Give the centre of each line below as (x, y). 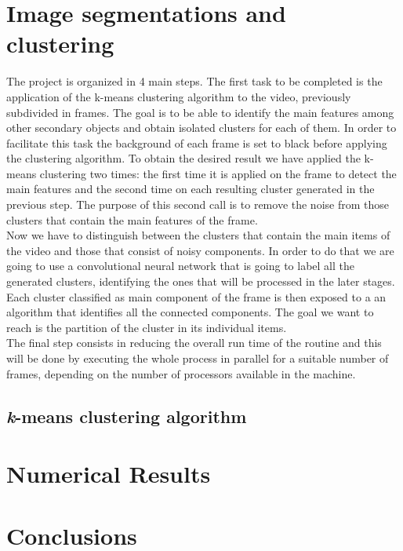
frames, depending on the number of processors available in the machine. (181, 373)
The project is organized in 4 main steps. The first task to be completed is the (194, 81)
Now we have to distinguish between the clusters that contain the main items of (198, 235)
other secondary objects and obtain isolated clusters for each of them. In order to (201, 128)
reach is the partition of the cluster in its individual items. (147, 327)
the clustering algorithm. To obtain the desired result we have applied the (183, 158)
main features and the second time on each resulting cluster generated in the (191, 189)
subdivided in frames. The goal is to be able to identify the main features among (200, 112)
